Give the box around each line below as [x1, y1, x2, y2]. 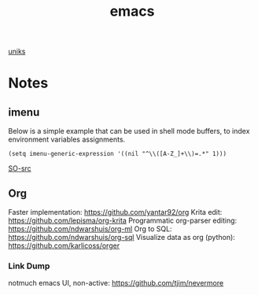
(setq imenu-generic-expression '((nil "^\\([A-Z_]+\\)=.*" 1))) [8, 150, 227, 158]
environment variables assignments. [8, 135, 126, 144]
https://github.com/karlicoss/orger [8, 241, 120, 250]
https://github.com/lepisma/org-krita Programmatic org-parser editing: [8, 216, 238, 225]
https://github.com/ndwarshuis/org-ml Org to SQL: [8, 224, 172, 234]
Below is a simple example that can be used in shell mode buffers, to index [8, 127, 250, 136]
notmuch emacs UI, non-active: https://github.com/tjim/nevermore [8, 278, 224, 288]
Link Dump [8, 260, 50, 271]
